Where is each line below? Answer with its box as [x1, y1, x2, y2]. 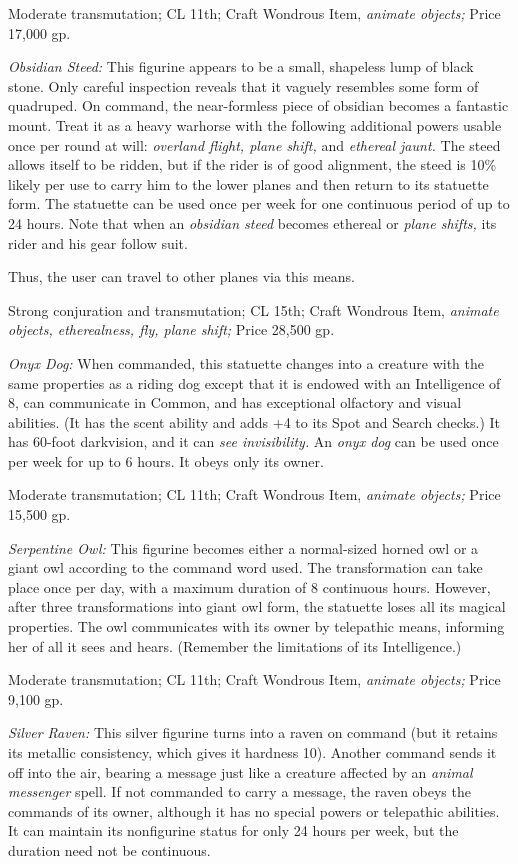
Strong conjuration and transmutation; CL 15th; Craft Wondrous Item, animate [8, 299, 499, 320]
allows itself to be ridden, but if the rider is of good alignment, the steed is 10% [8, 154, 497, 175]
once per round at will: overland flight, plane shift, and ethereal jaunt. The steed [8, 134, 501, 155]
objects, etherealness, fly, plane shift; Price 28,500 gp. [8, 319, 335, 340]
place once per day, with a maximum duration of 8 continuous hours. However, [8, 576, 491, 597]
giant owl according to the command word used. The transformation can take [8, 557, 483, 578]
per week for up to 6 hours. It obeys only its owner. [8, 450, 324, 471]
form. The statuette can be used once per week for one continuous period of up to [8, 193, 510, 214]
